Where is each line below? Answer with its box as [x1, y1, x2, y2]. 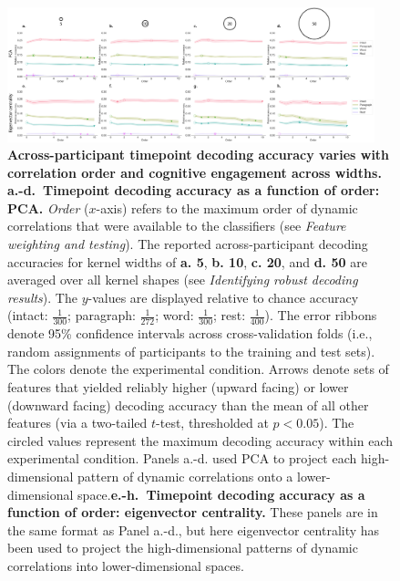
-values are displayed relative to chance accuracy [87, 287, 359, 306]
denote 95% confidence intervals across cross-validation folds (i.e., [7, 324, 373, 343]
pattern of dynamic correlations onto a [77, 467, 293, 486]
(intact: [7, 306, 48, 325]
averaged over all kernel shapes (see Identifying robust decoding [7, 270, 358, 289]
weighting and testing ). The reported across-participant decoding [7, 234, 368, 254]
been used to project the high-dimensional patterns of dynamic [7, 538, 358, 557]
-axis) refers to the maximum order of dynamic [96, 198, 358, 217]
